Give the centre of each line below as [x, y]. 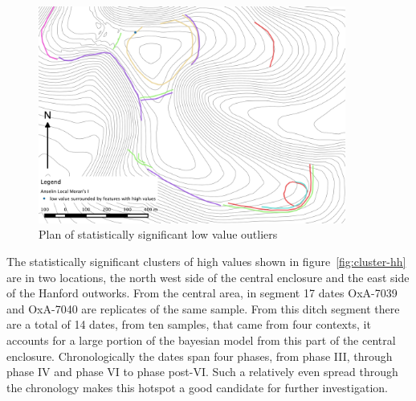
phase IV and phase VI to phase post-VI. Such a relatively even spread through [202, 372]
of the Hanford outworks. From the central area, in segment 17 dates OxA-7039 [202, 293]
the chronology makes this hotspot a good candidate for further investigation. [197, 387]
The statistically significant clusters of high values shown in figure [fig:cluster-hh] [206, 261]
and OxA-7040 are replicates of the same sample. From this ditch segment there [203, 308]
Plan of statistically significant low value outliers [158, 234]
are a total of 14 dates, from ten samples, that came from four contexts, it [189, 324]
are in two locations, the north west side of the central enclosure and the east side [208, 277]
